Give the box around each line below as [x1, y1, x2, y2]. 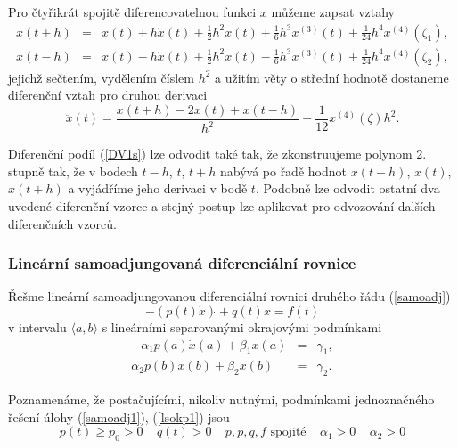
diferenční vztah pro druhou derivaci [8, 86, 208, 104]
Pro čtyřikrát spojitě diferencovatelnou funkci [8, 3, 257, 20]
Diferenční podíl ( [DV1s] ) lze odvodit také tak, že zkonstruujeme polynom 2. [8, 144, 427, 163]
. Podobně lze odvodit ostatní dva [255, 179, 440, 198]
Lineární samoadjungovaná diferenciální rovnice [8, 252, 356, 274]
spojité [270, 426, 307, 439]
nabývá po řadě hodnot [219, 161, 347, 180]
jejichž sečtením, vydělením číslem [8, 68, 194, 86]
